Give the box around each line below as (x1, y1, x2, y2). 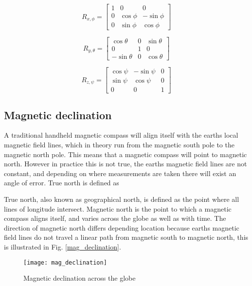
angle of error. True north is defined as (4, 178, 119, 188)
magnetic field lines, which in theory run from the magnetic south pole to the (4, 140, 234, 150)
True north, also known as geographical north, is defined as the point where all (4, 194, 239, 204)
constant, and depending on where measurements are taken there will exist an (4, 168, 236, 178)
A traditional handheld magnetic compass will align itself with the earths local (4, 130, 238, 140)
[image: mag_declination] (23, 259, 107, 266)
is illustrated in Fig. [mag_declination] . (4, 242, 121, 252)
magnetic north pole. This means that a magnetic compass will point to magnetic (4, 149, 247, 159)
